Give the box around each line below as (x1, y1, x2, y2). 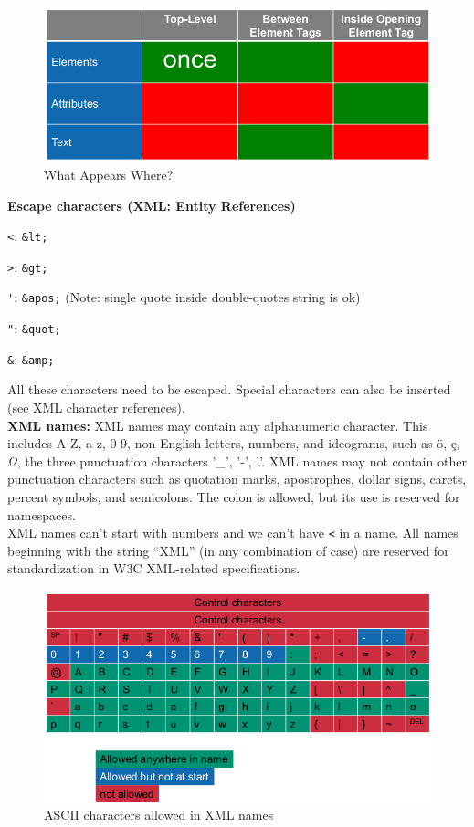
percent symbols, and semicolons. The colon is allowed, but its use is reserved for (7, 487, 460, 506)
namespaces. (7, 505, 76, 524)
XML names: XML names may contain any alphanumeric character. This (7, 415, 428, 434)
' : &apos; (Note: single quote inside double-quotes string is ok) (7, 288, 361, 307)
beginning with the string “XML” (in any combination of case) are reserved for (7, 540, 449, 560)
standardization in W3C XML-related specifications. (7, 559, 300, 578)
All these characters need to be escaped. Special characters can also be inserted (7, 380, 451, 399)
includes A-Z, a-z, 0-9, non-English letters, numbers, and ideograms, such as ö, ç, (7, 434, 460, 453)
